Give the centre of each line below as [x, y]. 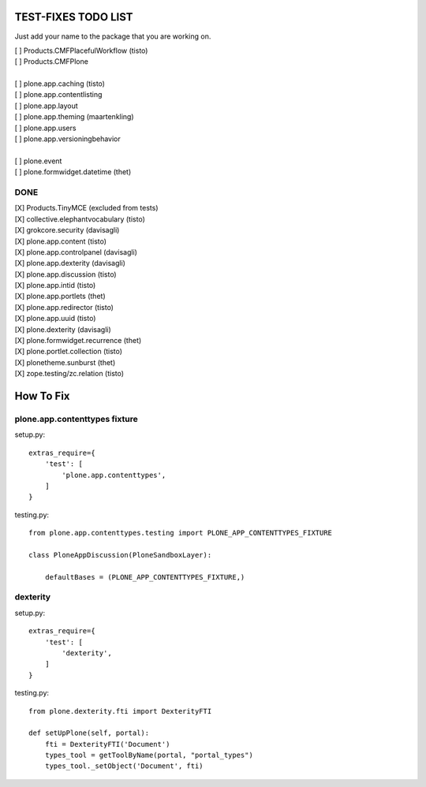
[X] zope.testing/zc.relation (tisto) [69, 374]
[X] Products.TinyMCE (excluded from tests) [86, 208]
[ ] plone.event [38, 161]
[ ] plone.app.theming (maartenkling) [74, 117]
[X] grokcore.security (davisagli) [67, 230]
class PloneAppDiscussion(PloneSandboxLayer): [120, 555]
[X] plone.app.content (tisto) [60, 241]
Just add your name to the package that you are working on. [113, 36]
